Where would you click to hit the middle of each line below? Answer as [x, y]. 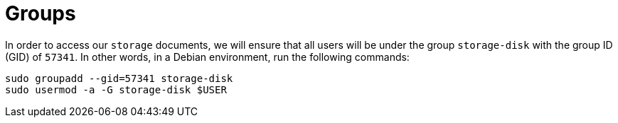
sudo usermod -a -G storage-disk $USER [116, 89]
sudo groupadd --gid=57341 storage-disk [119, 78]
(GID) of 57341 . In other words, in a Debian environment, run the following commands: [207, 57]
